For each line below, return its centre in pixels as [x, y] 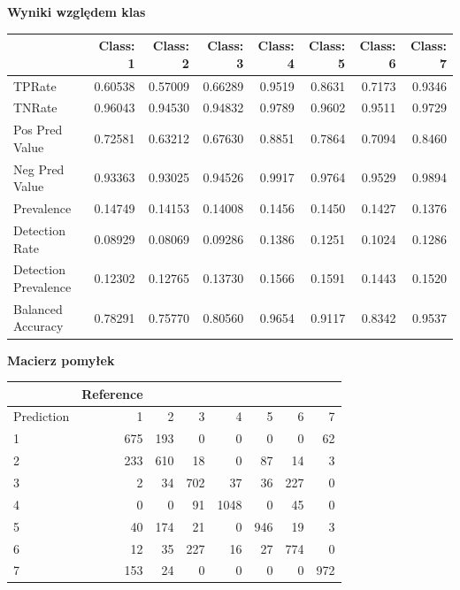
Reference [112, 393]
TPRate [35, 85]
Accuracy [38, 326]
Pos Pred [38, 130]
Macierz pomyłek [61, 360]
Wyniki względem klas [77, 11]
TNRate [35, 107]
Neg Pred [39, 169]
